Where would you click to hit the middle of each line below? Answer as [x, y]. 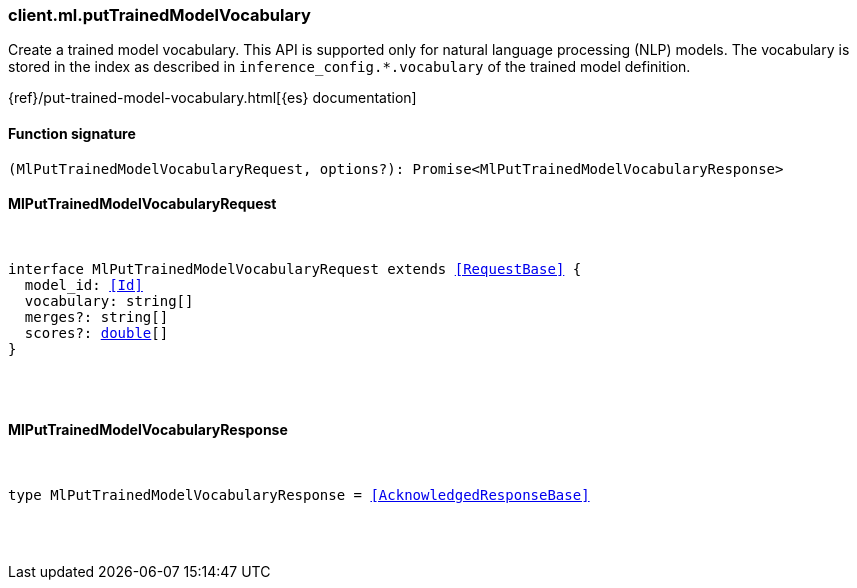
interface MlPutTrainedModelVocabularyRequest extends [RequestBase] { [295, 268]
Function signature [72, 133]
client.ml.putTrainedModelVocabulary [159, 15]
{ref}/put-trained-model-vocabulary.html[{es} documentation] [212, 98]
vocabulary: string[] [109, 300]
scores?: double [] [96, 332]
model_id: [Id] [83, 284]
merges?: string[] [96, 316]
